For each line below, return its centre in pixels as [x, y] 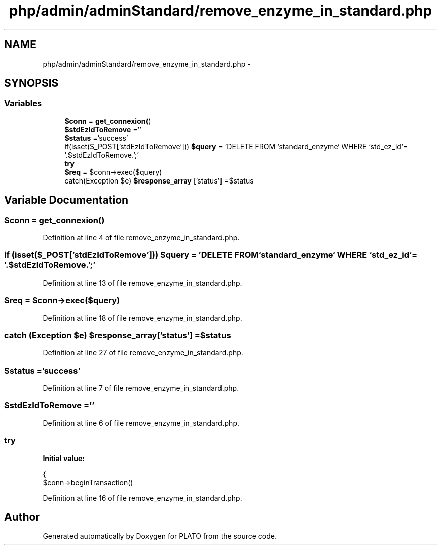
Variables [23, 103]
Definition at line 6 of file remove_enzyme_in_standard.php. [141, 423]
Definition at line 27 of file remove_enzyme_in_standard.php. [143, 353]
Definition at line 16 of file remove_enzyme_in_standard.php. [142, 498]
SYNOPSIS [31, 83]
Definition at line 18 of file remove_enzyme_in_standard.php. [142, 318]
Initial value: [64, 458]
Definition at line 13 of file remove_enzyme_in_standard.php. [142, 283]
